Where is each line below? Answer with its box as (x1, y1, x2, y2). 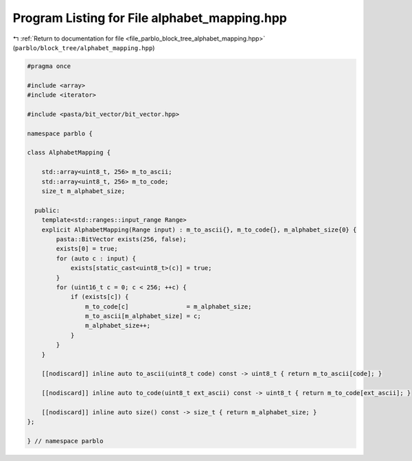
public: (34, 206, 60, 214)
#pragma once (27, 62, 71, 70)
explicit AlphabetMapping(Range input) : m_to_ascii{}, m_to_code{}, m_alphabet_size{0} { (41, 225, 357, 234)
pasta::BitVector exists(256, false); (56, 235, 187, 243)
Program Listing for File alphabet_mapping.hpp (12, 10, 288, 25)
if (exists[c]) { (70, 293, 129, 301)
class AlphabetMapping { (27, 148, 111, 157)
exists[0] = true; (56, 245, 118, 253)
